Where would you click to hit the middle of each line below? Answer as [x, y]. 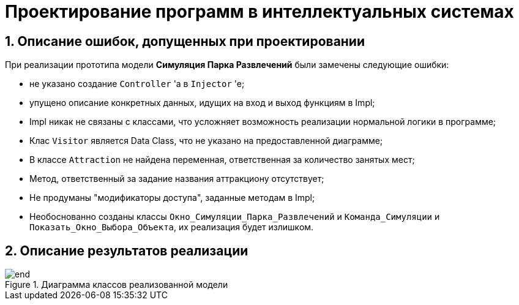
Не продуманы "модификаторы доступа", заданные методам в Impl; [172, 198]
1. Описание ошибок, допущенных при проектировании [185, 41]
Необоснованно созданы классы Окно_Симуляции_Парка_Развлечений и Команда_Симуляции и [235, 217]
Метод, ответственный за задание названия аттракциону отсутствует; [177, 179]
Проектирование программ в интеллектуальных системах [259, 12]
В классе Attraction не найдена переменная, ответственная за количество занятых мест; [222, 160]
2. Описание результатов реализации [127, 250]
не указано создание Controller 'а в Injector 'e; [137, 84]
